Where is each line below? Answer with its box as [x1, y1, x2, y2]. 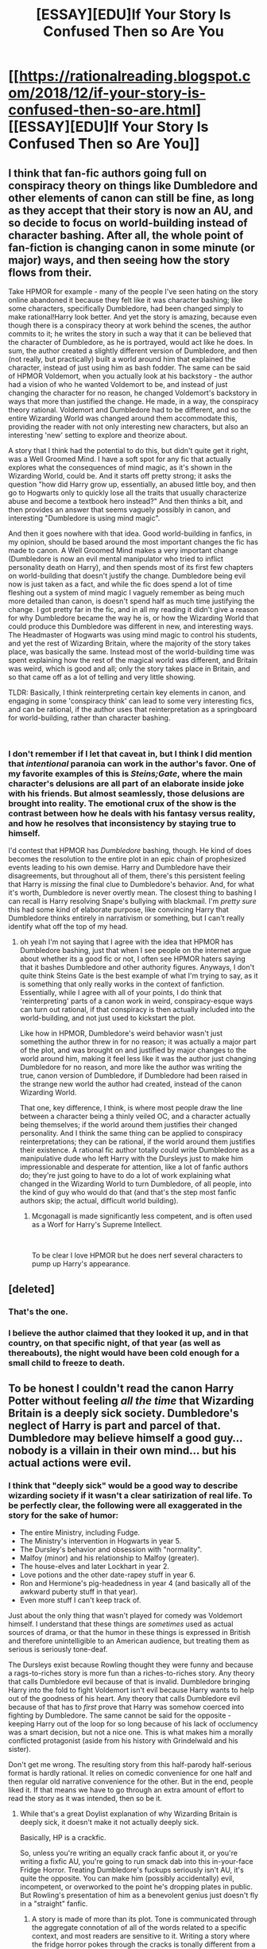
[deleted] [8, 1282, 56, 1296]
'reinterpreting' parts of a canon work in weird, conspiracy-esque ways [19, 996, 253, 1006]
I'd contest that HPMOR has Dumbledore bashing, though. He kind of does [8, 846, 252, 855]
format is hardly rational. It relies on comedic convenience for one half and [8, 1769, 253, 1778]
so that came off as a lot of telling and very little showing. [8, 672, 196, 681]
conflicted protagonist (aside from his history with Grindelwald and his [8, 1736, 238, 1746]
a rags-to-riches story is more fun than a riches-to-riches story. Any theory [8, 1668, 255, 1678]
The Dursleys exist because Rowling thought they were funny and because [8, 1660, 253, 1670]
